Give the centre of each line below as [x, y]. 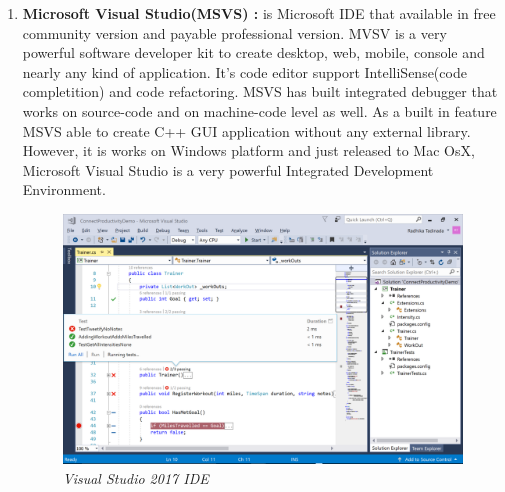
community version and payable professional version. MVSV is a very [234, 32]
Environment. [64, 189]
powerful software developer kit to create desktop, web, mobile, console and [253, 52]
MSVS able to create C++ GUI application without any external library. [246, 130]
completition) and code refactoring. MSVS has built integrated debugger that [260, 91]
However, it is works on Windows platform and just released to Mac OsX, [248, 150]
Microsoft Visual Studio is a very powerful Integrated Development [228, 169]
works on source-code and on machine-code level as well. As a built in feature [259, 110]
